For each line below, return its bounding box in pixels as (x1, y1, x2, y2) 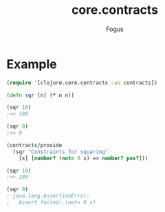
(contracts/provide (6, 142, 63, 148)
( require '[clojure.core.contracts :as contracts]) (6, 79, 157, 86)
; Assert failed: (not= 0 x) (6, 199, 96, 206)
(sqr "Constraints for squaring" (12, 148, 109, 155)
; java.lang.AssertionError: (6, 193, 90, 200)
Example (6, 56, 57, 72)
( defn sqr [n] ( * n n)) (6, 92, 75, 99)
